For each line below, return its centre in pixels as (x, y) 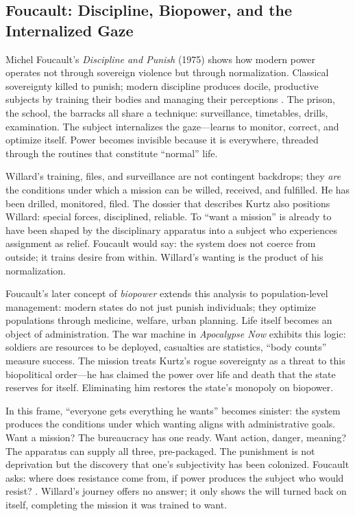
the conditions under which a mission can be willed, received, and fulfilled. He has (178, 189)
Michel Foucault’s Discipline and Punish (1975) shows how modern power (160, 59)
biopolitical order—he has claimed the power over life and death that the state (171, 374)
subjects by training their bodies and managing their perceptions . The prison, (170, 99)
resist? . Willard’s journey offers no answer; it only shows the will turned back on (176, 491)
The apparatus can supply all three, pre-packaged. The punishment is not (160, 450)
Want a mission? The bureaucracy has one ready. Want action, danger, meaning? (176, 437)
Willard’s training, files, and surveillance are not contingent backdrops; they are (173, 176)
